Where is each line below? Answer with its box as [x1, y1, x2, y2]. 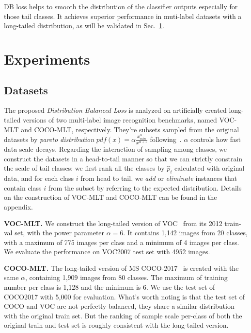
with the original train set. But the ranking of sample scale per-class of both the [4, 310, 242, 320]
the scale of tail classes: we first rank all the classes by [4, 163, 165, 173]
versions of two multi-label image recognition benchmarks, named [22, 114, 217, 124]
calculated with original [174, 163, 245, 173]
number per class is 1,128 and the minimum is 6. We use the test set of [4, 282, 215, 292]
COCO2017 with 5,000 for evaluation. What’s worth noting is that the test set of [4, 291, 245, 301]
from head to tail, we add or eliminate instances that [80, 173, 237, 183]
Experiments [4, 49, 90, 69]
